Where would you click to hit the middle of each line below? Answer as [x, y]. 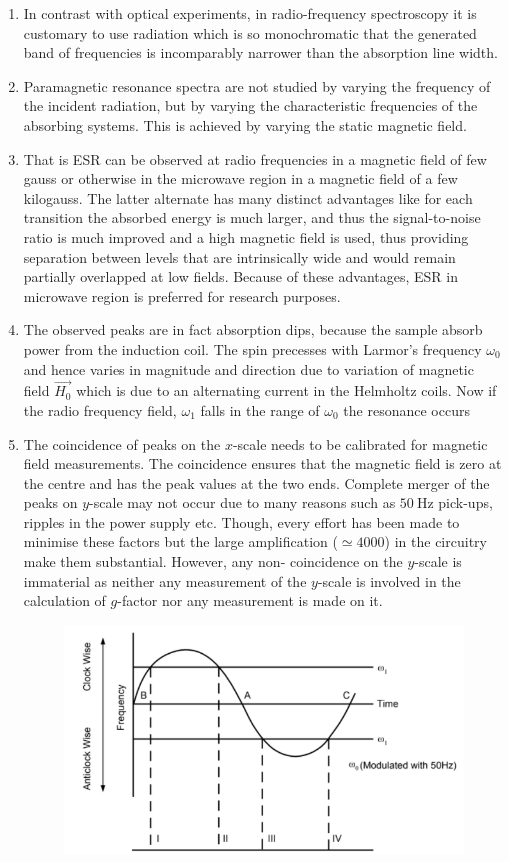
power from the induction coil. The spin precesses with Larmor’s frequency [252, 348]
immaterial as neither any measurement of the [165, 580]
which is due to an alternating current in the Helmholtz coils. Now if [286, 390]
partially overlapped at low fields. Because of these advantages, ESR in [240, 276]
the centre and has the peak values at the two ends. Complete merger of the [256, 482]
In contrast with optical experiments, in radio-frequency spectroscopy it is [250, 13]
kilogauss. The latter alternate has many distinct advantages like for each [248, 197]
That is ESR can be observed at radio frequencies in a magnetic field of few [255, 158]
